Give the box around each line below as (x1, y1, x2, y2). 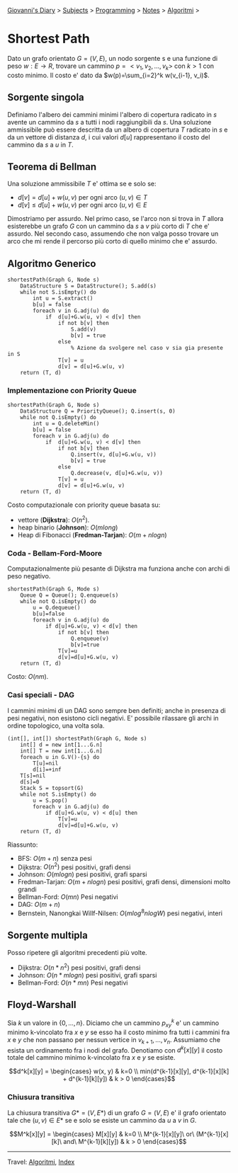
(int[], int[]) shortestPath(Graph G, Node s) (7, 735, 147, 742)
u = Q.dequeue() (33, 605, 81, 612)
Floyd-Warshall (7, 998, 76, 1011)
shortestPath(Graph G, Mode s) (7, 585, 100, 593)
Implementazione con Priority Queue (7, 386, 137, 396)
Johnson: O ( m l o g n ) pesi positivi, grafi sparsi (17, 870, 147, 879)
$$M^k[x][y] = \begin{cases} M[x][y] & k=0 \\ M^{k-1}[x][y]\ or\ (9, 1129, 195, 1138)
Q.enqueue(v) (70, 635, 110, 643)
